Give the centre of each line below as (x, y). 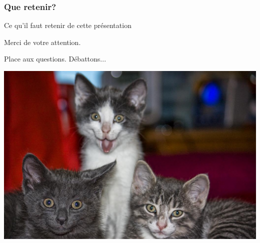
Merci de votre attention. (42, 42)
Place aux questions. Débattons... (55, 59)
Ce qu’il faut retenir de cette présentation (68, 25)
